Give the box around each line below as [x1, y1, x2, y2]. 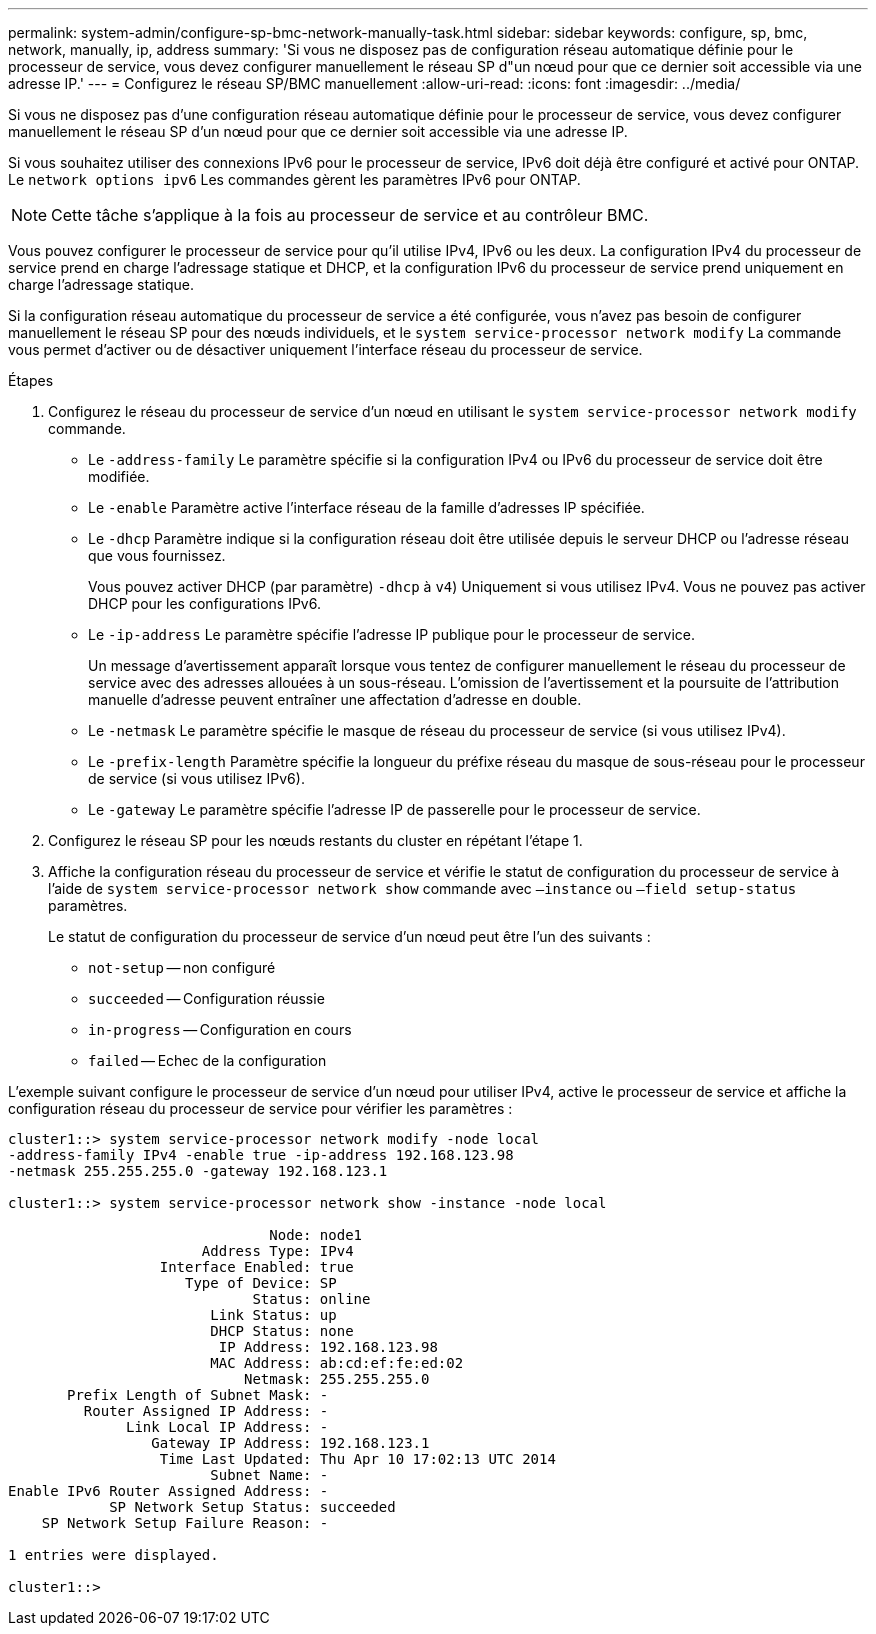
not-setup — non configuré [88, 959, 276, 976]
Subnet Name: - [210, 1467, 329, 1483]
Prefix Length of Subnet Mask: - [67, 1387, 329, 1403]
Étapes [8, 372, 54, 389]
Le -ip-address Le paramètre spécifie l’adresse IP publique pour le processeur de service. [88, 626, 695, 643]
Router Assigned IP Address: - [83, 1403, 329, 1419]
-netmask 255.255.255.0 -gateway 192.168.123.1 [8, 1163, 388, 1179]
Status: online [252, 1291, 371, 1307]
